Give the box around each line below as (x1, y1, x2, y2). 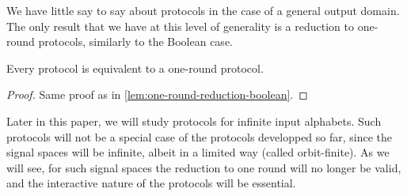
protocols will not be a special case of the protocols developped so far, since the (6, 128, 393, 145)
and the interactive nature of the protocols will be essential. (6, 175, 296, 191)
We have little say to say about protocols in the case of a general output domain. (6, 2, 400, 18)
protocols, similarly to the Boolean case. (38, 33, 233, 50)
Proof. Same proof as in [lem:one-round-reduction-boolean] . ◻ (6, 86, 308, 103)
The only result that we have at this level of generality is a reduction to (6, 17, 354, 34)
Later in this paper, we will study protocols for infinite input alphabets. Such (6, 112, 382, 129)
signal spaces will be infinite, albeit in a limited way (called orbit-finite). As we (6, 144, 390, 160)
